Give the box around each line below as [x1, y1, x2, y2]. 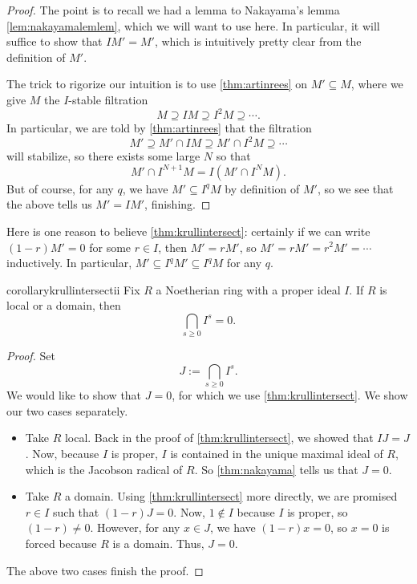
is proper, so [287, 503, 348, 520]
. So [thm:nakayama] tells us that [194, 460, 358, 477]
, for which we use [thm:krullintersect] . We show [172, 387, 408, 404]
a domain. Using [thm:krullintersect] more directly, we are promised [64, 488, 398, 505]
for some [89, 238, 132, 255]
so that [216, 148, 251, 164]
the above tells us [6, 196, 92, 213]
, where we [350, 75, 403, 92]
